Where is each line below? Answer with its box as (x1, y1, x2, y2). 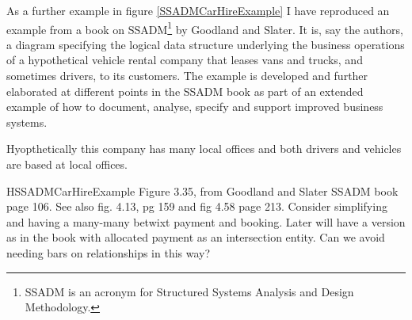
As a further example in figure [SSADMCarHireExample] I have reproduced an (6, 2, 390, 18)
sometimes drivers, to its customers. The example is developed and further (6, 67, 368, 84)
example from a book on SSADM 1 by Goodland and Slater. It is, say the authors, (6, 18, 403, 37)
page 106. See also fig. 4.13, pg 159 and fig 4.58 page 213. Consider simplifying (6, 198, 387, 215)
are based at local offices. (6, 156, 128, 172)
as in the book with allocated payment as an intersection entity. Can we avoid (6, 229, 385, 246)
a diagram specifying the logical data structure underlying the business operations (6, 36, 405, 52)
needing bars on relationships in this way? (6, 244, 211, 261)
